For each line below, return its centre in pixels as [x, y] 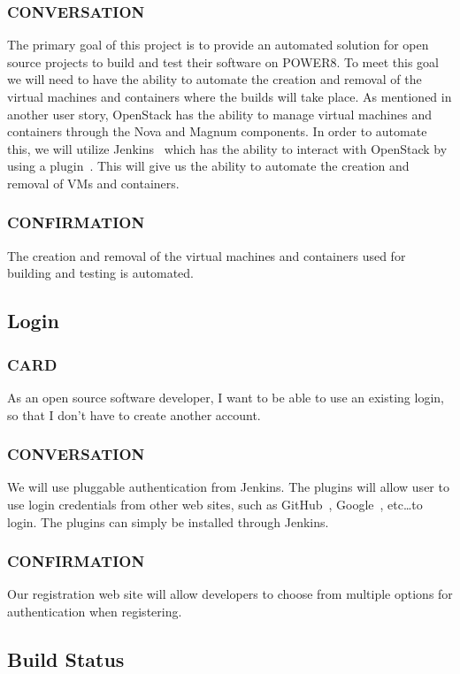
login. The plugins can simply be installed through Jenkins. [168, 521]
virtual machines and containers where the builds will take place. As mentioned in [230, 96]
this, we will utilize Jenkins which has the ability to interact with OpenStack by [227, 148]
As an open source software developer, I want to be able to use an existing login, [226, 397]
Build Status [66, 659]
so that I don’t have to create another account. [134, 414]
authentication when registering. [95, 611]
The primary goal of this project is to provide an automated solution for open [218, 45]
